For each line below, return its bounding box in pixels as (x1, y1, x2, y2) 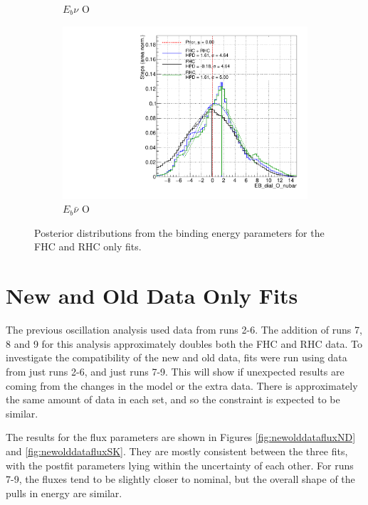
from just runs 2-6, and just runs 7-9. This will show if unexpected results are (6, 363, 345, 378)
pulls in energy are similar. (6, 485, 122, 500)
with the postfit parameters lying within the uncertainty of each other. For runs (6, 457, 354, 472)
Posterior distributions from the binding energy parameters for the (34, 225, 325, 240)
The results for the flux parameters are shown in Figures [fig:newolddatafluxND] (6, 430, 356, 445)
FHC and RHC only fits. (34, 239, 142, 254)
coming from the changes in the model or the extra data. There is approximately (6, 378, 358, 393)
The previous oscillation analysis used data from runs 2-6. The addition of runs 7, (6, 322, 362, 337)
